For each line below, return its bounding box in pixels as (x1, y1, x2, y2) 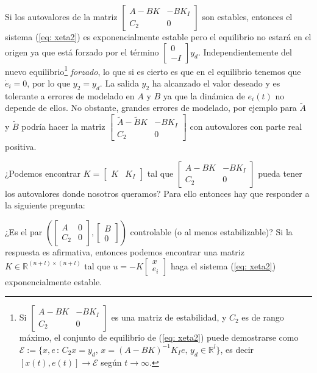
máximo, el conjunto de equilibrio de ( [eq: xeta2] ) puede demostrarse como (19, 331, 299, 344)
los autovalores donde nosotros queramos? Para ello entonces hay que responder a (5, 187, 310, 199)
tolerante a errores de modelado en (5, 89, 135, 102)
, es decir (220, 343, 254, 355)
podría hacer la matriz (21, 119, 105, 132)
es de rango (241, 311, 284, 324)
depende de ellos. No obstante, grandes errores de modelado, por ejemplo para (5, 101, 297, 114)
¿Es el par (5, 226, 43, 238)
